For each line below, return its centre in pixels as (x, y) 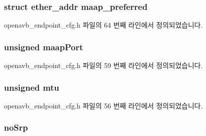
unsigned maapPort (43, 47)
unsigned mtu (32, 87)
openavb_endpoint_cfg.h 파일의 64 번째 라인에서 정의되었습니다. (103, 25)
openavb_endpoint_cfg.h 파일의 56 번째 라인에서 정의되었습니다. (103, 105)
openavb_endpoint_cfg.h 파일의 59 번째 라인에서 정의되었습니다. (103, 65)
